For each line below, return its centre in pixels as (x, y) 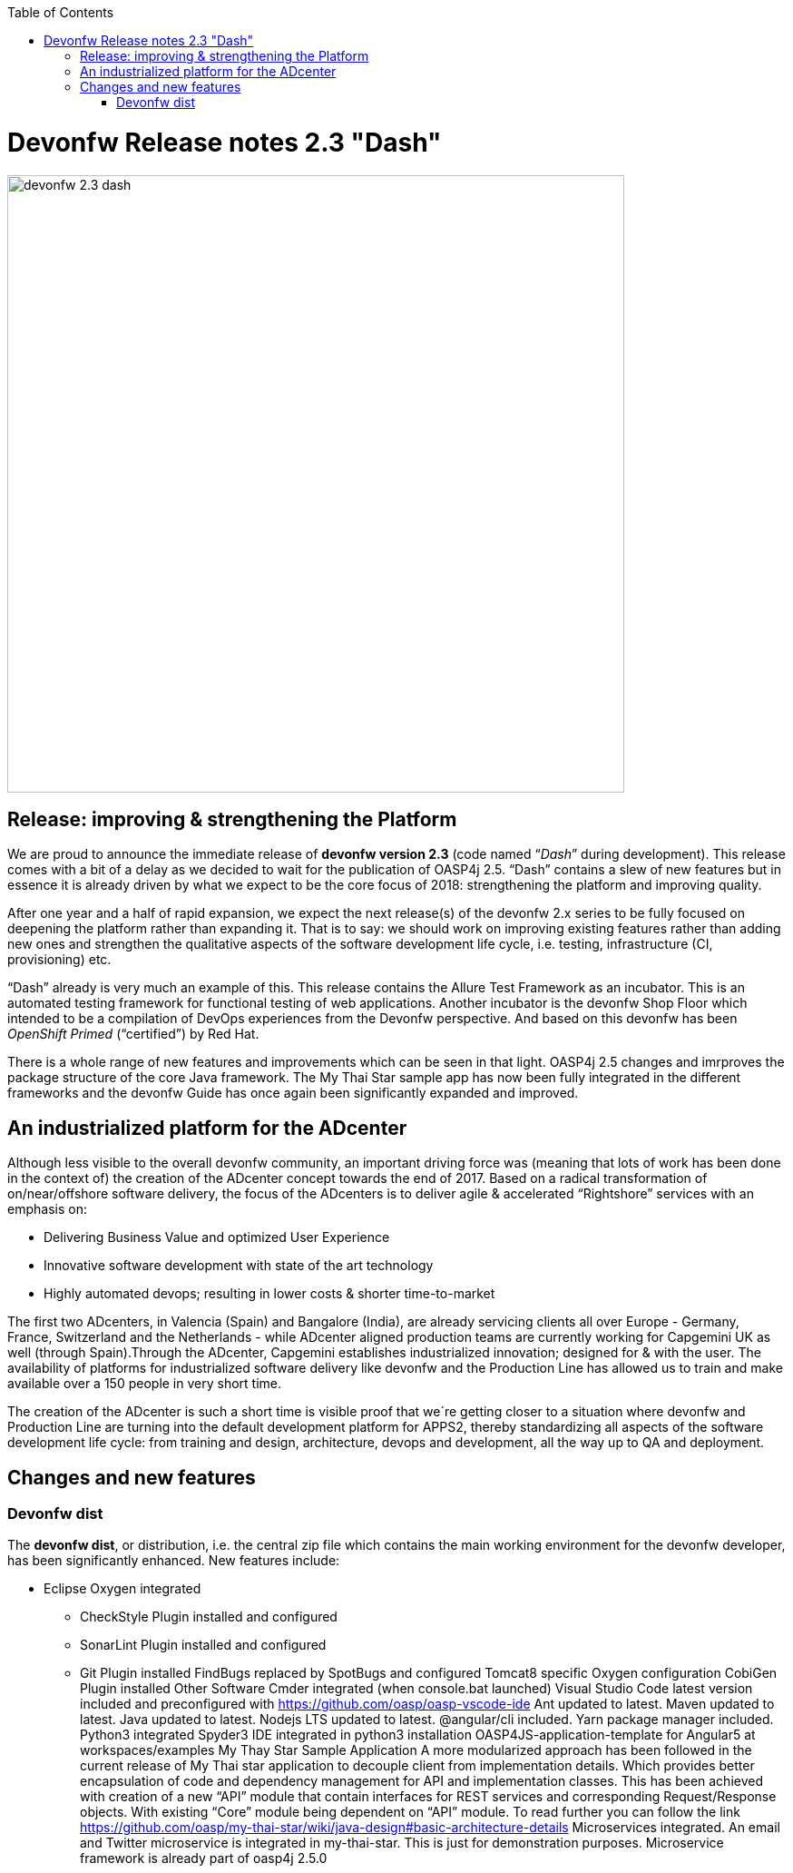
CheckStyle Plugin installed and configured (209, 1617)
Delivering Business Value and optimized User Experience (217, 1237)
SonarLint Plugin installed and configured (203, 1645)
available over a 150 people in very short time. (145, 1384)
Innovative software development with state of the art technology (239, 1266)
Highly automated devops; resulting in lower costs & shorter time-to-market (269, 1294)
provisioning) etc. (59, 960)
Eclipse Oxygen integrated (122, 1589)
